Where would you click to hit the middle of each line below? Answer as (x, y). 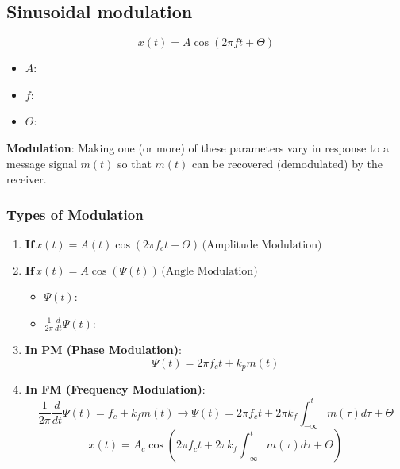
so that (135, 163)
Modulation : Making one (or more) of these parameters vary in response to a (198, 147)
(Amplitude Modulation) (262, 245)
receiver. (27, 179)
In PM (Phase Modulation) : (103, 350)
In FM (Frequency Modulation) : (115, 389)
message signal (42, 163)
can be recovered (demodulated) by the (288, 163)
